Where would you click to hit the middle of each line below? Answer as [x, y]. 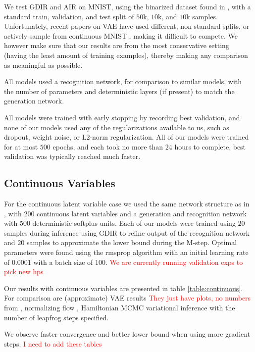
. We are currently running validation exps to [174, 262]
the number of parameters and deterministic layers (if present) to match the [119, 91]
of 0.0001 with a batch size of [49, 262]
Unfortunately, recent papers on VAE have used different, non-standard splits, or [127, 26]
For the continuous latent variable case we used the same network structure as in [127, 204]
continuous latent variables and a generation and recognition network [142, 213]
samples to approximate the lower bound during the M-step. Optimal [132, 242]
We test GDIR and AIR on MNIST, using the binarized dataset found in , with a [127, 6]
